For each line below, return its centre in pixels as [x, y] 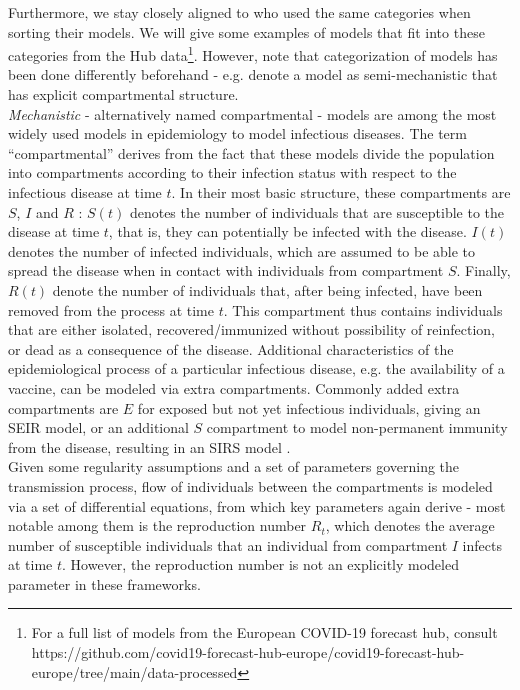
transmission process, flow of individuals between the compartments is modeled [250, 485]
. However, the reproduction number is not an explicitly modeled [260, 564]
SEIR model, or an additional [98, 427]
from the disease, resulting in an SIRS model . [149, 446]
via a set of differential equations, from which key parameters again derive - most [257, 505]
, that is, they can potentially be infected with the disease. [287, 231]
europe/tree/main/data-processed [134, 671]
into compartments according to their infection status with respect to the [232, 172]
